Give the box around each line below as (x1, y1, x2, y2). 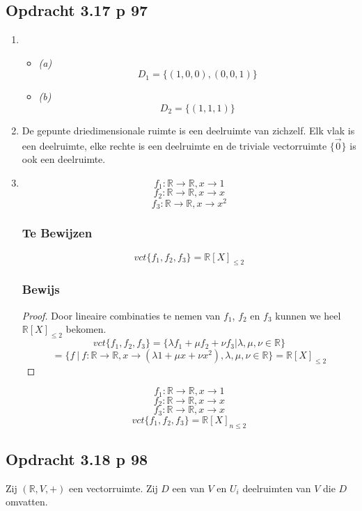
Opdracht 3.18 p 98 (6, 448, 148, 469)
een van (172, 480, 205, 495)
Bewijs (22, 281, 60, 298)
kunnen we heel (275, 308, 341, 322)
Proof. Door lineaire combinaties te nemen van (22, 308, 221, 322)
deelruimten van (242, 480, 311, 495)
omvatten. (6, 494, 48, 509)
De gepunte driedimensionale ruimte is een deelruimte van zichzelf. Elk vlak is (22, 123, 355, 137)
